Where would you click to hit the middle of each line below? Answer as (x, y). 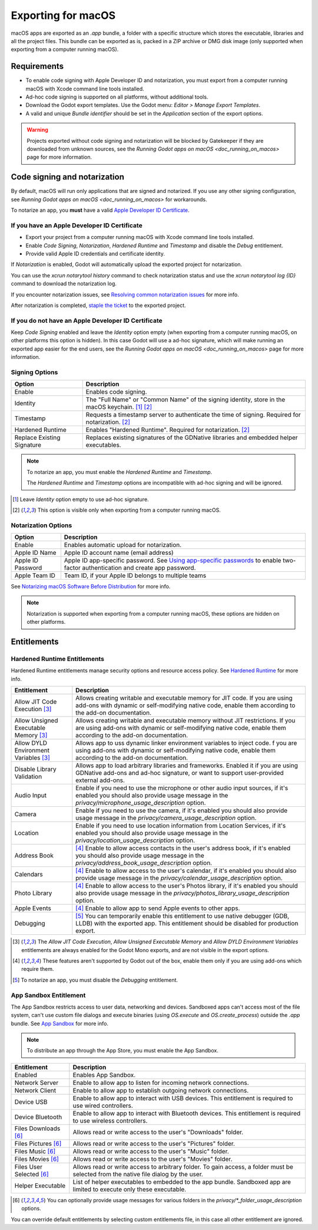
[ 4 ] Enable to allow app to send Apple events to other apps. (158, 908)
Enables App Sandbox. (104, 1075)
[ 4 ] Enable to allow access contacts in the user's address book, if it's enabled (183, 848)
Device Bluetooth (38, 1117)
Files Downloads (37, 1128)
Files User (28, 1167)
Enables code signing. (116, 392)
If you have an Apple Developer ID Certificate (77, 225)
